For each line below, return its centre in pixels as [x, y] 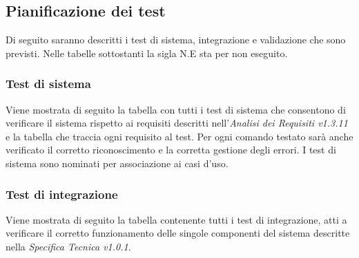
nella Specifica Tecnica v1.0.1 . [68, 246]
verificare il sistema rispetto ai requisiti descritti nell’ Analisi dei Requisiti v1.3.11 [177, 123]
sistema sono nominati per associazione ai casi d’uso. [117, 163]
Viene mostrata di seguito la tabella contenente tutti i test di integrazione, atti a [176, 219]
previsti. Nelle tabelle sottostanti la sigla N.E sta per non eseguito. [147, 53]
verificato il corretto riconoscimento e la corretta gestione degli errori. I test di [171, 150]
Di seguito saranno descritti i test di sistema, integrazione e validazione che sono [176, 40]
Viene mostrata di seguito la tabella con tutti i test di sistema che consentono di [176, 109]
